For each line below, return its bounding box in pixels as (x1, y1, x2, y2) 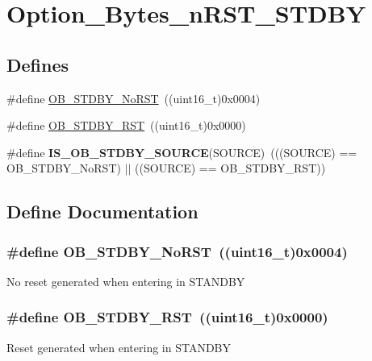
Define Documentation (6, 199, 199, 224)
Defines (6, 52, 69, 77)
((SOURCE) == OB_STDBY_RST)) (135, 160, 326, 176)
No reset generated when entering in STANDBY (6, 272, 245, 289)
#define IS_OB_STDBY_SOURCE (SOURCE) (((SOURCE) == (6, 143, 357, 160)
